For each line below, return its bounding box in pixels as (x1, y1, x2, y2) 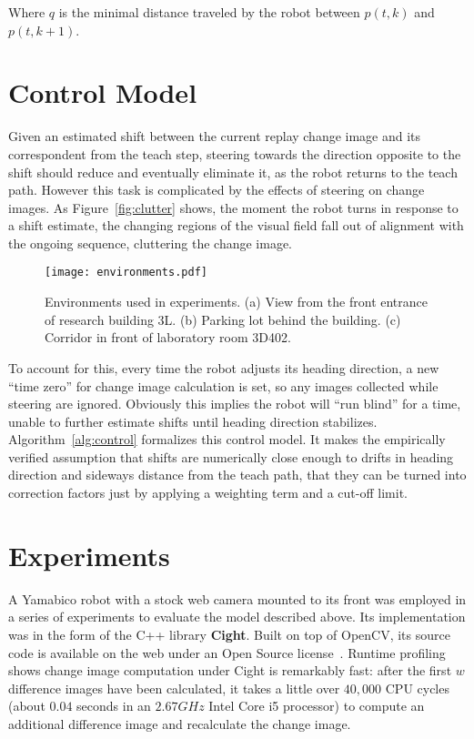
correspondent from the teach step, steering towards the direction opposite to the (8, 144, 461, 163)
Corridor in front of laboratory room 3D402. (45, 328, 291, 347)
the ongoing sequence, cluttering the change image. (8, 233, 292, 252)
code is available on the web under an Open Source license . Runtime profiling (8, 643, 446, 662)
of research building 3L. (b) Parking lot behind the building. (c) (45, 309, 401, 329)
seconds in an (76, 696, 151, 715)
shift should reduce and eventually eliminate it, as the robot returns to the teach (8, 162, 458, 181)
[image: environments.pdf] (45, 266, 207, 279)
